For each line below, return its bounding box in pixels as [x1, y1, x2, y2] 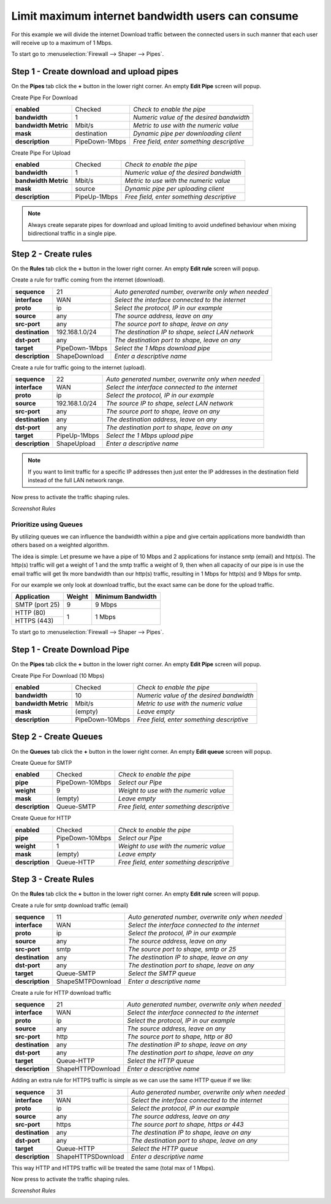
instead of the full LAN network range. [28, 477, 124, 484]
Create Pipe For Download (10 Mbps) [11, 672, 105, 679]
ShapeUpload [56, 439, 96, 448]
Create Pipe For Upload [11, 149, 70, 156]
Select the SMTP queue [127, 969, 196, 978]
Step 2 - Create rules [11, 249, 92, 259]
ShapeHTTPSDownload [56, 1152, 124, 1160]
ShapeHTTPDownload [56, 1065, 121, 1073]
